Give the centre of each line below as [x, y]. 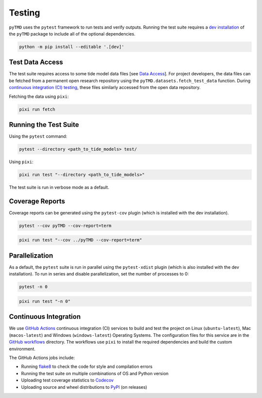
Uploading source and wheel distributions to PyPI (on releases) [84, 387]
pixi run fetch [37, 109]
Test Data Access [36, 62]
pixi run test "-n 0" [45, 301]
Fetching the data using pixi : [39, 96]
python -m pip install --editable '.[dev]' [72, 47]
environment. [22, 349]
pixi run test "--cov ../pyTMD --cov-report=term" [81, 240]
